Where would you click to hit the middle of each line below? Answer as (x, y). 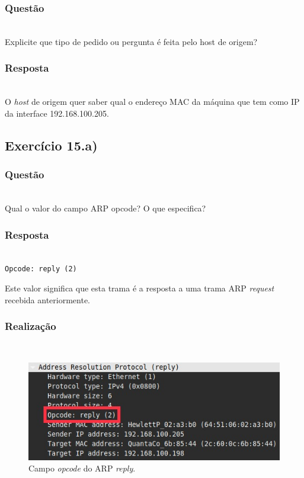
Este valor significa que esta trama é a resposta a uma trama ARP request (140, 288)
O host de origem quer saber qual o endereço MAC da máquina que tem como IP (152, 102)
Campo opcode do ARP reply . (82, 468)
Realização (31, 326)
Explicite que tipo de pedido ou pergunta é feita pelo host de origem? (131, 41)
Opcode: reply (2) (41, 269)
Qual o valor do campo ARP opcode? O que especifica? (105, 208)
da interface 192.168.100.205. (57, 113)
